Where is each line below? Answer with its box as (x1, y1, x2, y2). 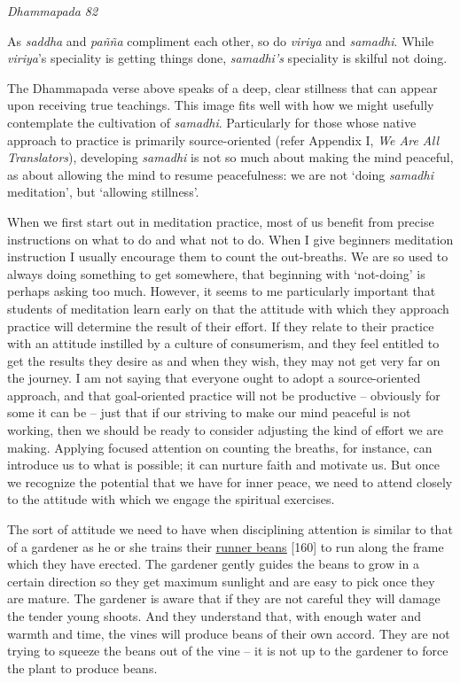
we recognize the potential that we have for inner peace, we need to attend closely (7, 472, 453, 491)
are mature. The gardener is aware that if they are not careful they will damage (7, 589, 441, 608)
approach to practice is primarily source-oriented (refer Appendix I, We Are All (7, 130, 439, 149)
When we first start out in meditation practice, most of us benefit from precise (7, 212, 434, 230)
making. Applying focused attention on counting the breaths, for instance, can (7, 438, 433, 456)
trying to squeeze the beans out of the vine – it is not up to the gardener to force (7, 641, 448, 660)
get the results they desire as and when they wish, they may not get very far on (7, 351, 441, 369)
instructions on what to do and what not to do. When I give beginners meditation (7, 229, 454, 248)
